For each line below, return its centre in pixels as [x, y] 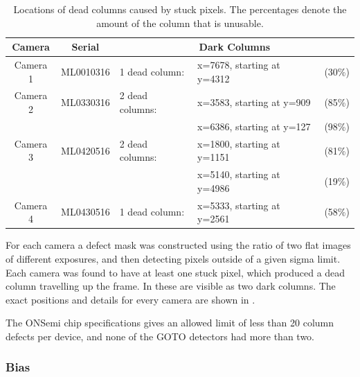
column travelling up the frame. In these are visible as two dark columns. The [171, 286]
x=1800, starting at [239, 143]
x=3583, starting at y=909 [254, 102]
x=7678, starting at [239, 65]
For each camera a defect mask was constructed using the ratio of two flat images [178, 245]
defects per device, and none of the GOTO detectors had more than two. [160, 336]
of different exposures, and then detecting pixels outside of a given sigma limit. [173, 258]
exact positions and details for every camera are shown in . [130, 299]
